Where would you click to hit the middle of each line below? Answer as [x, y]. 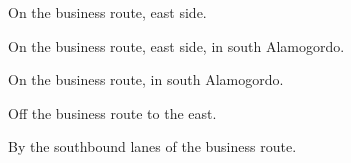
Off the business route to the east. [112, 112]
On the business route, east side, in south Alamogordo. [176, 45]
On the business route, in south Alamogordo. [146, 79]
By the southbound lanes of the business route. [152, 146]
